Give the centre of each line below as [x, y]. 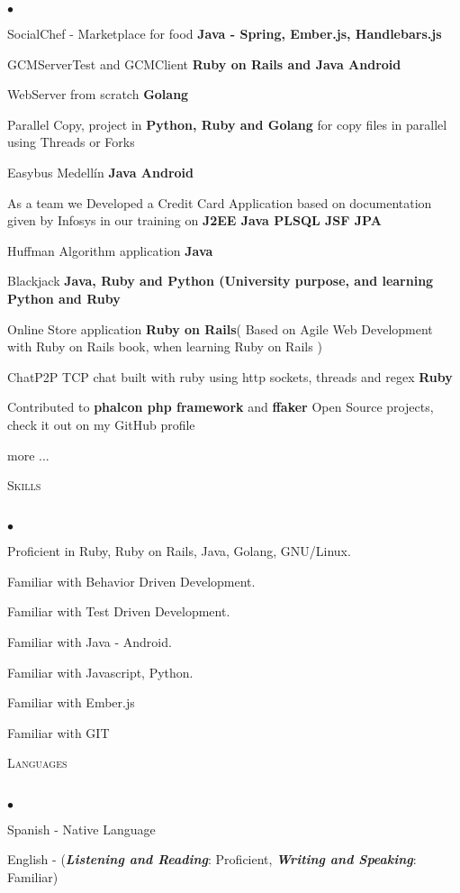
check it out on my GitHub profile [101, 424]
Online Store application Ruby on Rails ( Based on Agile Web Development [220, 328]
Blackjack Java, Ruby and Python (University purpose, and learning [221, 281]
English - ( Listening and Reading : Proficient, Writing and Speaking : [212, 859]
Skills [24, 485]
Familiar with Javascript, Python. [100, 672]
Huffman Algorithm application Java [110, 250]
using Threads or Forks [71, 142]
